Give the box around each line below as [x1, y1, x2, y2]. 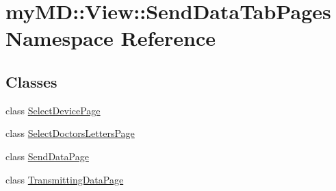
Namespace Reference [5, 24, 216, 52]
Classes [5, 71, 57, 92]
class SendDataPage [5, 149, 89, 163]
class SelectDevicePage [5, 103, 101, 117]
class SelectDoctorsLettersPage [5, 126, 135, 140]
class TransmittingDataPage [5, 172, 124, 186]
